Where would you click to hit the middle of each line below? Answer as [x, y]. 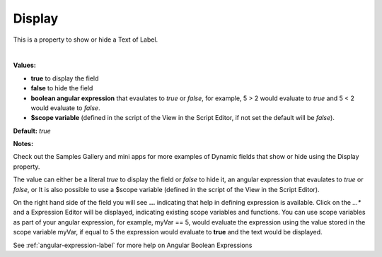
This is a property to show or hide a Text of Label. [86, 40]
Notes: [23, 144]
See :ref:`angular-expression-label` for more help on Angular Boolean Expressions [133, 245]
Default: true [32, 131]
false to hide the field [62, 88]
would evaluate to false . [65, 108]
